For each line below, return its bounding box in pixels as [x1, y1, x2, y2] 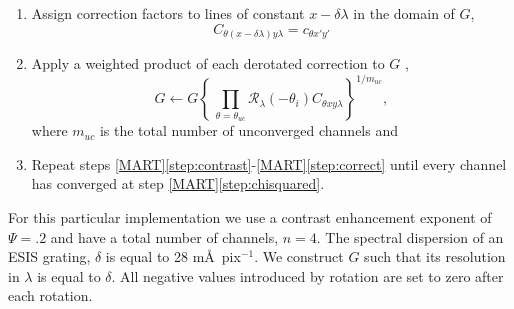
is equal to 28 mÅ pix [105, 246, 241, 267]
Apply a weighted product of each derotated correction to [31, 53, 385, 74]
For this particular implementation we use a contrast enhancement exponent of [8, 206, 492, 227]
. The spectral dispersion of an [316, 226, 504, 247]
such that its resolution [364, 246, 506, 267]
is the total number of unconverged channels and [99, 120, 399, 141]
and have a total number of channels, [50, 226, 279, 247]
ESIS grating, [8, 246, 91, 267]
